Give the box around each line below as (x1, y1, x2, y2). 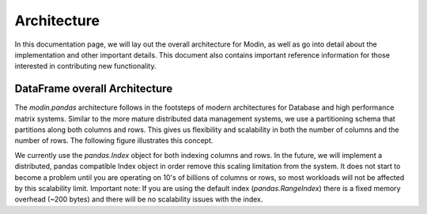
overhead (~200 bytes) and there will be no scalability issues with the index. (14, 194, 263, 205)
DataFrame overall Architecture (14, 82, 173, 96)
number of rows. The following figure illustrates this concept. (14, 136, 213, 145)
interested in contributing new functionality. (14, 62, 157, 71)
